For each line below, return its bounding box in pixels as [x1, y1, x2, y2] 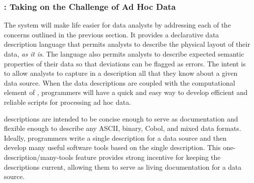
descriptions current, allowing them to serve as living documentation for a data [4, 161, 242, 172]
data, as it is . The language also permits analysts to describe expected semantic [4, 49, 244, 59]
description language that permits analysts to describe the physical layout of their [4, 39, 250, 49]
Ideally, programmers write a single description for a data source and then [4, 132, 227, 143]
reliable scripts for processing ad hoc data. [4, 96, 131, 107]
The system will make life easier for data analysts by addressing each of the [4, 20, 231, 30]
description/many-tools [4, 152, 74, 162]
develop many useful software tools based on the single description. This [4, 142, 221, 152]
